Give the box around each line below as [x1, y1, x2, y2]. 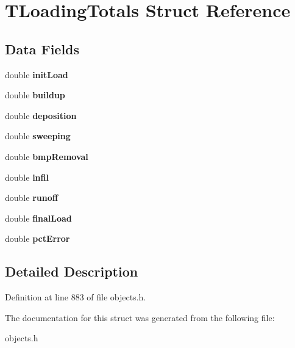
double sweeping [5, 129, 71, 142]
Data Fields [5, 39, 80, 58]
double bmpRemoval [5, 150, 88, 162]
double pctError [5, 232, 70, 245]
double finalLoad [5, 211, 72, 224]
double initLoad [5, 68, 68, 81]
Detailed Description [5, 262, 138, 281]
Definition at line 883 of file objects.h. [5, 291, 146, 303]
